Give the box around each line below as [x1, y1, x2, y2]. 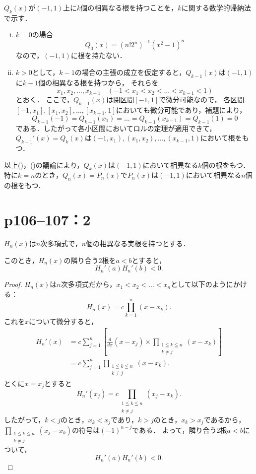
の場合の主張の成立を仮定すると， [74, 67, 186, 77]
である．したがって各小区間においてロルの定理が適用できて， [15, 123, 216, 133]
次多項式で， [40, 238, 82, 248]
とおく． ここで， [15, 94, 73, 105]
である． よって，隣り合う [132, 424, 217, 435]
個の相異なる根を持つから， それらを [38, 77, 159, 87]
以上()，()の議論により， [4, 159, 84, 170]
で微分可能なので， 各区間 [159, 94, 245, 105]
